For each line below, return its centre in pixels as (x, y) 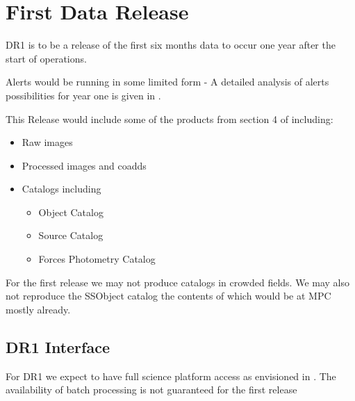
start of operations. (46, 58)
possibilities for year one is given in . (83, 95)
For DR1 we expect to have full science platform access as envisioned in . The (171, 376)
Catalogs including (61, 189)
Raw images (47, 142)
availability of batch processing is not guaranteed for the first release (151, 390)
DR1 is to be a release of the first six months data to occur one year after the (171, 45)
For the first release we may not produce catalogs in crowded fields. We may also (177, 282)
